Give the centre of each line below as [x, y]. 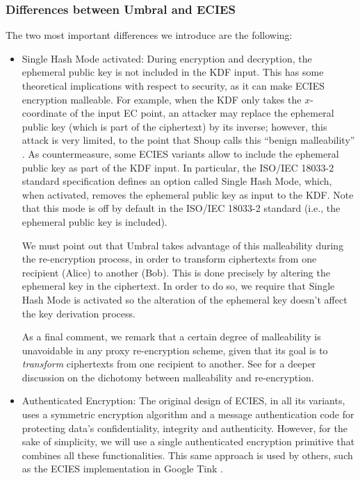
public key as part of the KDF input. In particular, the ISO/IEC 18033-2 [178, 167]
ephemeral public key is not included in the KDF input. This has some [173, 72]
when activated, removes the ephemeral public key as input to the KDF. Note [188, 194]
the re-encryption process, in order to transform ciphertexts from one [169, 259]
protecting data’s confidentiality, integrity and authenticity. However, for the [185, 428]
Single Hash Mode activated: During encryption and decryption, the [167, 58]
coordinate [44, 113]
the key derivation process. [79, 313]
